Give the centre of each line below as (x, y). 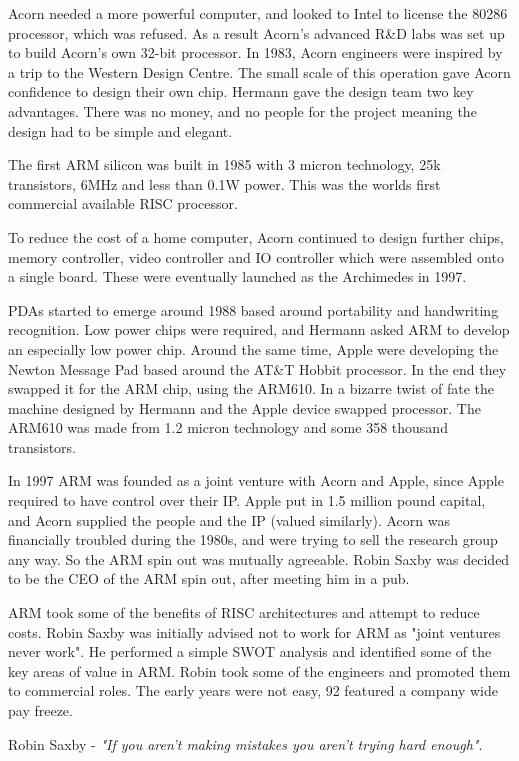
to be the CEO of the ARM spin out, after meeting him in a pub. (209, 578)
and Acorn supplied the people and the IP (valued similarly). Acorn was (229, 519)
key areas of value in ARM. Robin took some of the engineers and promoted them (259, 670)
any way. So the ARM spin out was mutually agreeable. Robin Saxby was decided (259, 558)
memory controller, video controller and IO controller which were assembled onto (256, 256)
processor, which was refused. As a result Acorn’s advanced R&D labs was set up (256, 32)
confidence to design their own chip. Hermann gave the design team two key (241, 91)
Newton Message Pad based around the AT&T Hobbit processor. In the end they (257, 368)
